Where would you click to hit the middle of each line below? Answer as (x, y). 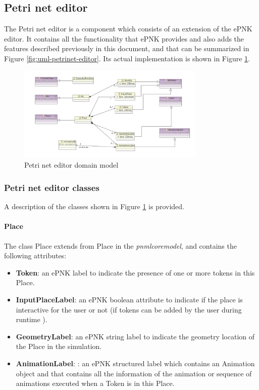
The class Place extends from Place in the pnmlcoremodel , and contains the (120, 245)
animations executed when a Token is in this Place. (95, 383)
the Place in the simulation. (59, 346)
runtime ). (32, 319)
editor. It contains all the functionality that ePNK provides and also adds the (124, 38)
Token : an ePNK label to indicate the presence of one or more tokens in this (135, 272)
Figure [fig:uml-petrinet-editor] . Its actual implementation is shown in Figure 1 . (127, 58)
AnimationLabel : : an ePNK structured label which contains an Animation (135, 363)
